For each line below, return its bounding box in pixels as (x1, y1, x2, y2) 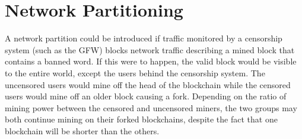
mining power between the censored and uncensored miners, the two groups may (5, 101, 297, 114)
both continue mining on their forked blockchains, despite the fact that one (5, 113, 278, 125)
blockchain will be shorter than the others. (5, 124, 160, 137)
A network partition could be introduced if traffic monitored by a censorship (5, 32, 282, 44)
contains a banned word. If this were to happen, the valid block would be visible (5, 55, 297, 67)
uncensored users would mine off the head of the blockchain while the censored (5, 78, 291, 90)
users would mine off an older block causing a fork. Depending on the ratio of (5, 90, 287, 102)
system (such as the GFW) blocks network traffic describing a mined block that (5, 43, 295, 56)
